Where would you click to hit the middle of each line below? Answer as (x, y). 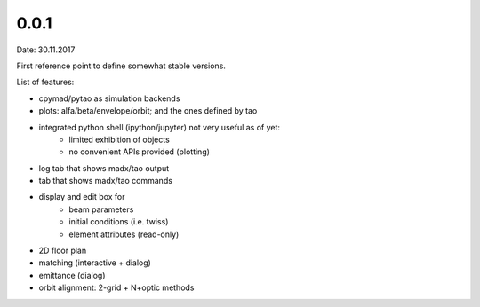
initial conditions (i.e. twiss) (119, 222)
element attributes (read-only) (124, 234)
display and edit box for (82, 197)
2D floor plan (63, 251)
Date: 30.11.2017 (46, 50)
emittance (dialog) (72, 275)
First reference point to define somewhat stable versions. (121, 66)
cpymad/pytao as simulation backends (109, 98)
